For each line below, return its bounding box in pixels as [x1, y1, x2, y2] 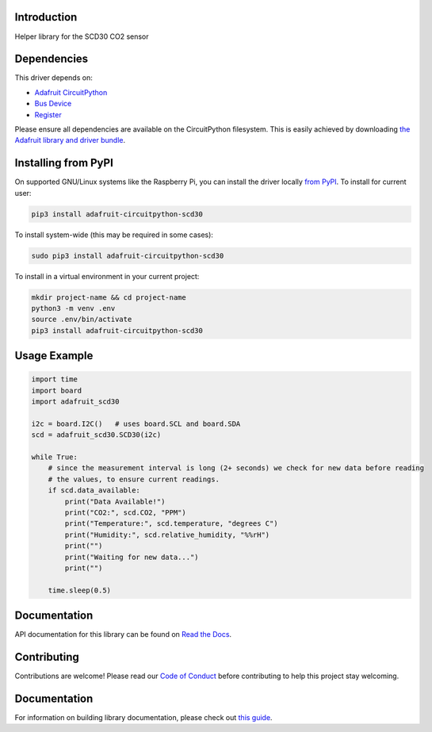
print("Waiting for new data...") [64, 552, 199, 561]
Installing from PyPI [14, 156, 114, 170]
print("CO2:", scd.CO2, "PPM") [64, 508, 186, 517]
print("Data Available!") [64, 496, 166, 506]
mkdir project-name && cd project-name [31, 293, 186, 301]
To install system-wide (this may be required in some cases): [14, 230, 214, 240]
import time [31, 375, 78, 384]
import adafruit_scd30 [31, 397, 120, 406]
